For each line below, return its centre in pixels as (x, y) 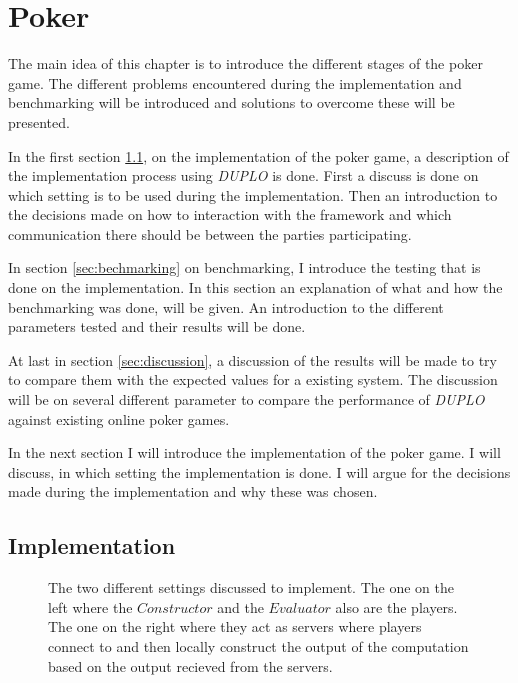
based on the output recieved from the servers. (190, 665)
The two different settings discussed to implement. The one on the (251, 587)
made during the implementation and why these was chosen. (193, 491)
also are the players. (396, 606)
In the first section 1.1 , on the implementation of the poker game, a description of (258, 155)
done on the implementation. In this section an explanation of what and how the (255, 287)
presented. (39, 121)
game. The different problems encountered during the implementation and (235, 82)
